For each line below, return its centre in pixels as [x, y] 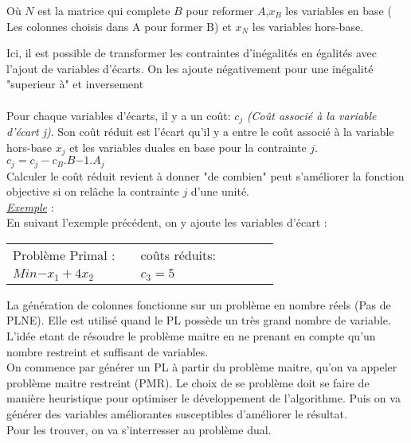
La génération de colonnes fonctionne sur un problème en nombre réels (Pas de [199, 304]
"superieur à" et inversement [75, 84]
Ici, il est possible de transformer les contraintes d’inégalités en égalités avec [192, 53]
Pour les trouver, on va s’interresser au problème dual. [139, 429]
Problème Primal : [64, 255]
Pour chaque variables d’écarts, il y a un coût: [119, 115]
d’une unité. [220, 191]
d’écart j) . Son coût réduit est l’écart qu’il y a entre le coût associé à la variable [200, 132]
